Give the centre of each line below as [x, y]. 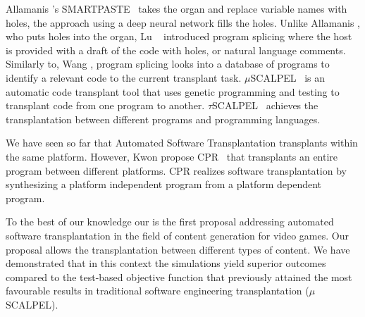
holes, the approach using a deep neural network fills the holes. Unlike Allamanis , [183, 22]
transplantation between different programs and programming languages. [163, 119]
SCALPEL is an [287, 77]
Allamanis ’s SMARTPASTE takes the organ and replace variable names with [177, 8]
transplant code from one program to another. [105, 105]
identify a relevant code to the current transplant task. [124, 77]
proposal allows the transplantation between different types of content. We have [178, 249]
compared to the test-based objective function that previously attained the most [179, 276]
